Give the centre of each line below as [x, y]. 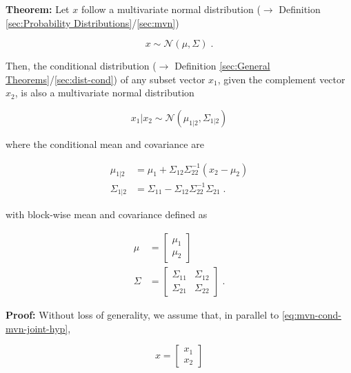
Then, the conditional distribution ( [81, 66]
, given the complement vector [281, 79]
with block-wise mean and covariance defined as [107, 214]
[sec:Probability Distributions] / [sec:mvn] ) [92, 22]
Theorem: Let [38, 9]
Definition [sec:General [222, 66]
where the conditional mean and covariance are [105, 143]
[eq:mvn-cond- [311, 315]
